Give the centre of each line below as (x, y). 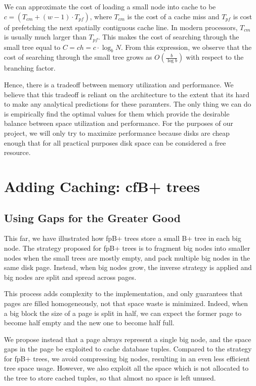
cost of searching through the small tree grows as (78, 57)
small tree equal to (32, 47)
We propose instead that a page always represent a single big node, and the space (128, 339)
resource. (17, 152)
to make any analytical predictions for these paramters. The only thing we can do (128, 104)
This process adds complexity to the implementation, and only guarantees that (124, 293)
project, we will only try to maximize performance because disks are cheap (117, 133)
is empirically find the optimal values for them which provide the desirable (117, 113)
